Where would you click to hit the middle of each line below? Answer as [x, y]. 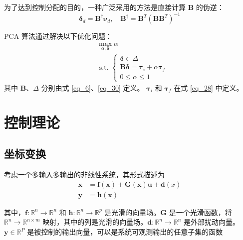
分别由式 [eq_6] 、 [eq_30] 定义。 [93, 88]
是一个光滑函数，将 [200, 212]
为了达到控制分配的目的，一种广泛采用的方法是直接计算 [95, 7]
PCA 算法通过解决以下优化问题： [58, 36]
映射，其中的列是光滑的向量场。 [95, 222]
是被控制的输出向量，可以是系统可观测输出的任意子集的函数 [125, 232]
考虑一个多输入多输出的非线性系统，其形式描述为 [84, 175]
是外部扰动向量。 [212, 222]
